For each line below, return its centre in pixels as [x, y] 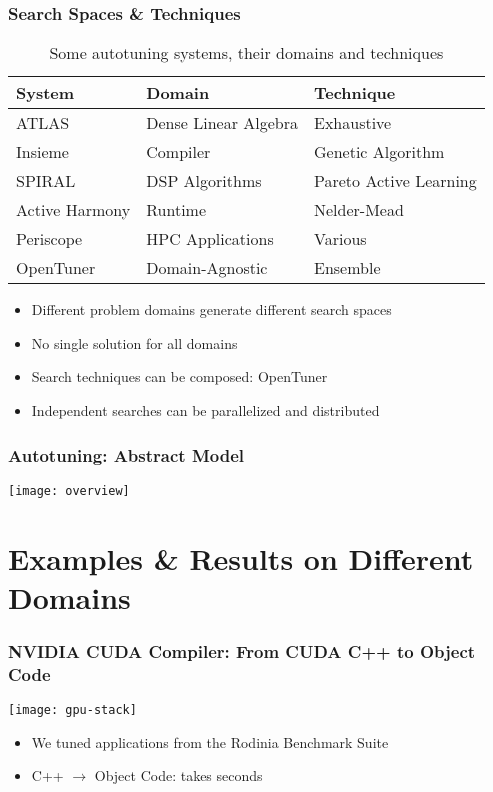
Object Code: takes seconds [178, 775]
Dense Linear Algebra [222, 123]
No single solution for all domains [134, 342]
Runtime [176, 210]
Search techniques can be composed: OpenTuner [179, 376]
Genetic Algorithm [379, 152]
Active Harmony [73, 210]
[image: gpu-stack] [72, 710]
